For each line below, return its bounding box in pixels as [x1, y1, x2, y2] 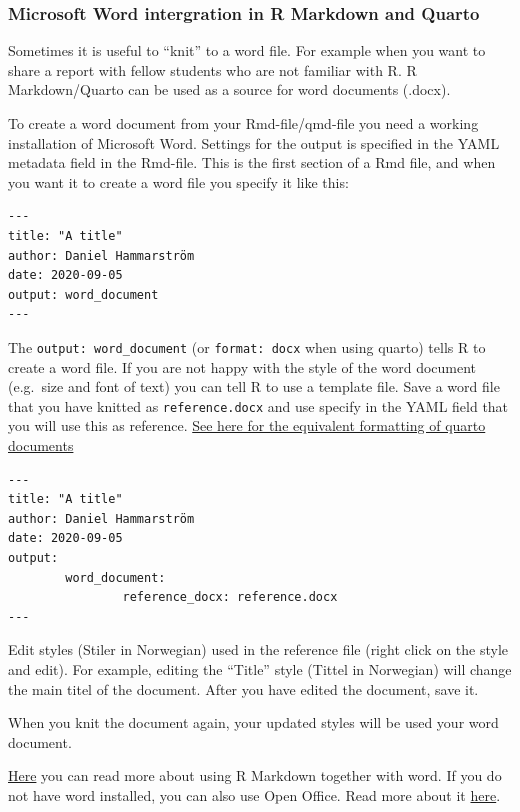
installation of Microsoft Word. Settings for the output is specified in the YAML [8, 132, 500, 153]
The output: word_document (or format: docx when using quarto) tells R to [8, 336, 486, 357]
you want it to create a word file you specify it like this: [8, 171, 349, 192]
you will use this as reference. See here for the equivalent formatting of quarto [8, 415, 486, 436]
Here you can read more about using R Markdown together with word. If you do [8, 765, 502, 786]
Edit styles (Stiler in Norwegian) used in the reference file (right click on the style [8, 639, 509, 660]
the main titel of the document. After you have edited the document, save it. [8, 678, 479, 699]
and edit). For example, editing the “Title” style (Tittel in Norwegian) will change [8, 658, 512, 679]
